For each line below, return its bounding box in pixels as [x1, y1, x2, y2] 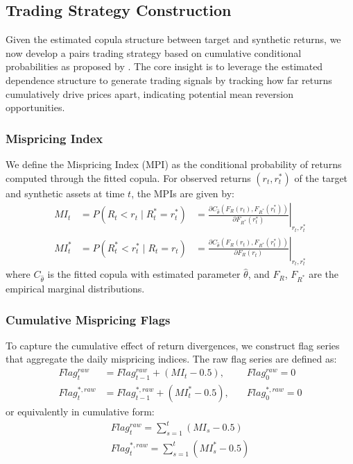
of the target [294, 170, 348, 185]
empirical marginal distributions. [6, 281, 145, 296]
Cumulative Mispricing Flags [6, 310, 171, 328]
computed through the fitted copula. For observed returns [6, 170, 251, 185]
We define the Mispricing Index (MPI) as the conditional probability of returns [6, 156, 342, 171]
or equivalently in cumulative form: [6, 404, 155, 418]
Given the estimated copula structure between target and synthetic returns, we [6, 32, 341, 47]
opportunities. [6, 100, 65, 115]
